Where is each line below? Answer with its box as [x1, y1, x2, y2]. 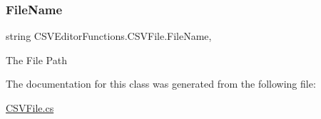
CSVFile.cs [6, 100, 54, 115]
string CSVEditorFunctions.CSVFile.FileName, [6, 29, 212, 43]
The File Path [6, 52, 67, 67]
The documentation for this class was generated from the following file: [6, 76, 316, 91]
